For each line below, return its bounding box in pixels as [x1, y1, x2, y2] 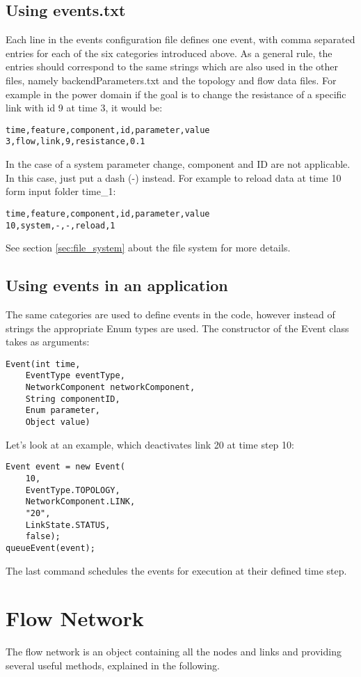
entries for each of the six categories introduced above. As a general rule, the [6, 45, 332, 60]
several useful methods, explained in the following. [6, 657, 220, 672]
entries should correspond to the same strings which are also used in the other [6, 59, 338, 74]
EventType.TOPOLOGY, [25, 485, 120, 495]
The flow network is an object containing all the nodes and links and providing [6, 644, 342, 659]
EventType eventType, [25, 371, 125, 381]
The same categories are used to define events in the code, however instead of [6, 306, 335, 321]
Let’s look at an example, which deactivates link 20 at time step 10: [6, 437, 294, 451]
